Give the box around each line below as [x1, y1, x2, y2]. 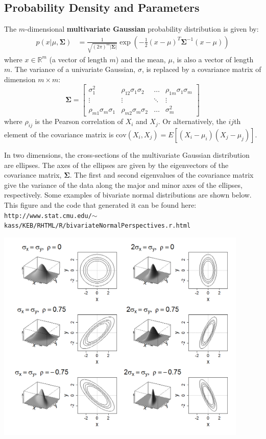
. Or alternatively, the [158, 116, 226, 127]
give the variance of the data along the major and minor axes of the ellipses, [4, 179, 243, 190]
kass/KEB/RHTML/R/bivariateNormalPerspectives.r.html [4, 222, 191, 230]
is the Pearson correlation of [35, 116, 123, 127]
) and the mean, [115, 54, 166, 64]
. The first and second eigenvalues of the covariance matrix [69, 169, 254, 180]
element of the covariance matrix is [4, 129, 114, 139]
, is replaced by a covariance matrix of [141, 64, 261, 75]
